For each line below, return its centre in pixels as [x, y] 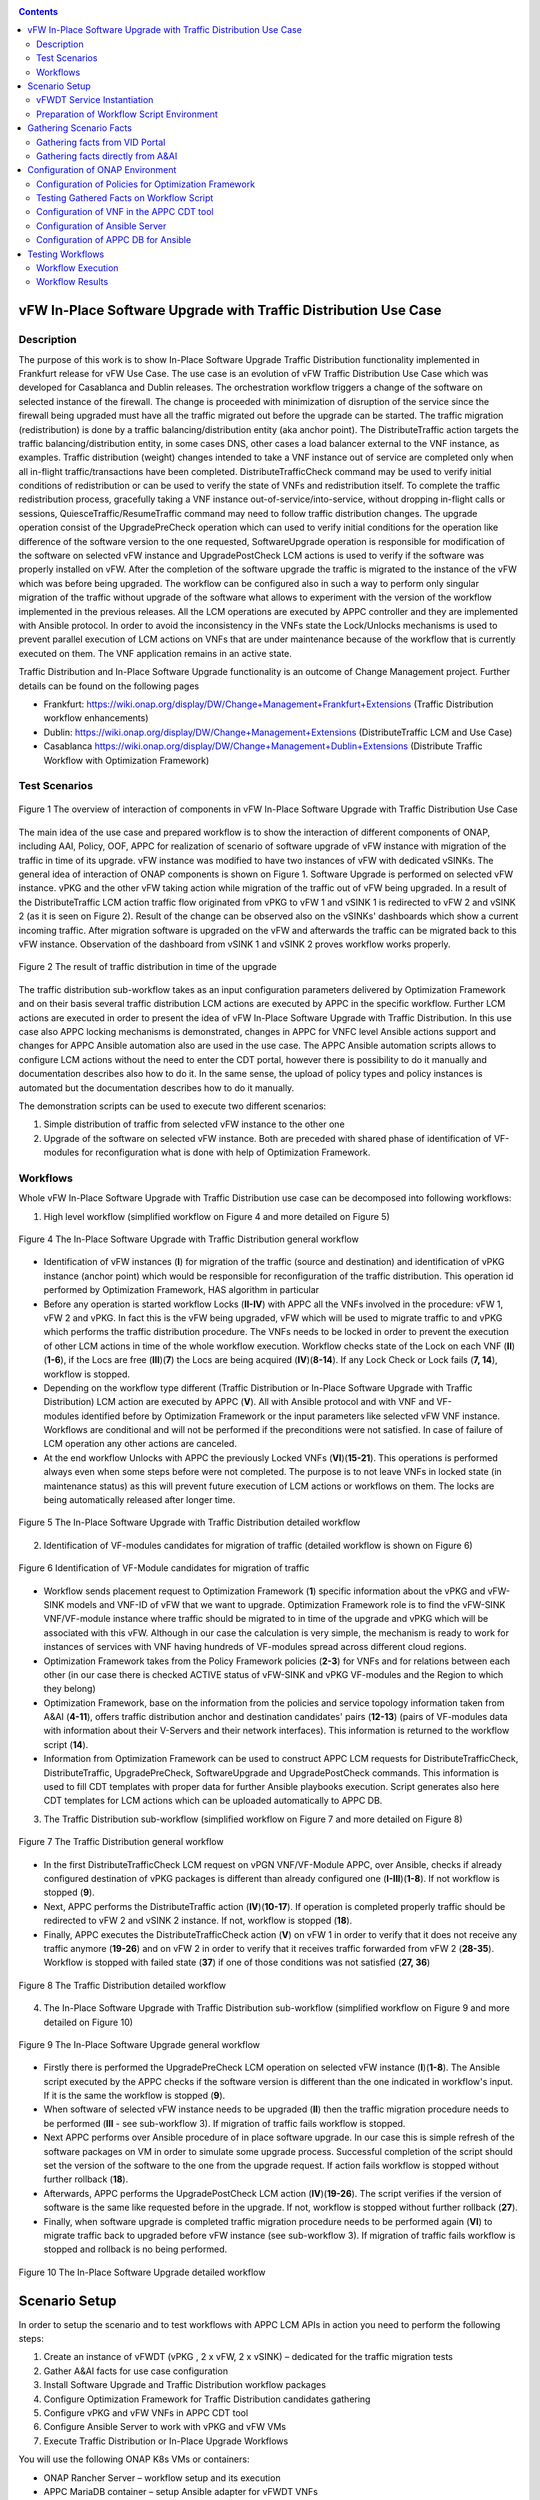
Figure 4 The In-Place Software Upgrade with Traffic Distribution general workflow [188, 1239]
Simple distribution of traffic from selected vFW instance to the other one [194, 1124]
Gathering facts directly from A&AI [107, 156]
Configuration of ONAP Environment [102, 170]
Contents [38, 11]
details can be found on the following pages [109, 686]
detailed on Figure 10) [88, 2022]
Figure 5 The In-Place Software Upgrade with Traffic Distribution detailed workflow [189, 1522]
